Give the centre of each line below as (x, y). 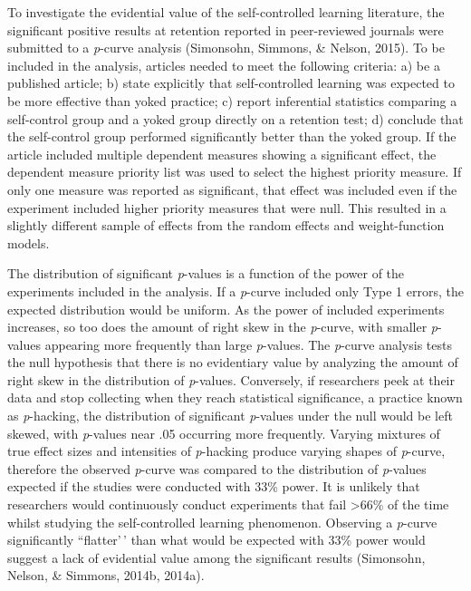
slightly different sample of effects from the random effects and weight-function (226, 225)
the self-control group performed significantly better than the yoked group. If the (232, 136)
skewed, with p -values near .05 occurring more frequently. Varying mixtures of (224, 433)
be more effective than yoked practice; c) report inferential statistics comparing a (232, 100)
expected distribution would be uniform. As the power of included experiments (226, 309)
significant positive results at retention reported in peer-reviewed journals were (226, 29)
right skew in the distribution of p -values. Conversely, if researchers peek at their (231, 379)
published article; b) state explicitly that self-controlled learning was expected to (231, 83)
